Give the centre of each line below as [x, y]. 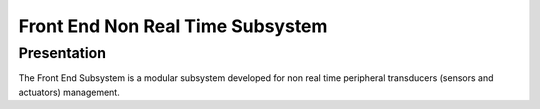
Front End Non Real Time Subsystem [173, 26]
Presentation [62, 53]
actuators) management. [69, 92]
